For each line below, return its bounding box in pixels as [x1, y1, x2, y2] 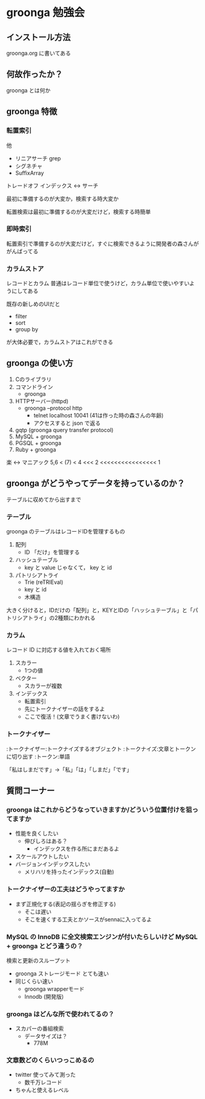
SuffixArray [15, 169, 44, 176]
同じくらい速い [15, 977, 53, 985]
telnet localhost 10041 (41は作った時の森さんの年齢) [33, 411, 164, 419]
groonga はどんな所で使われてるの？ [6, 1009, 114, 1018]
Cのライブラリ [15, 376, 52, 383]
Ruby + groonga [15, 446, 56, 453]
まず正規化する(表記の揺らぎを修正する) [15, 900, 116, 907]
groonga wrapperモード [24, 985, 84, 993]
